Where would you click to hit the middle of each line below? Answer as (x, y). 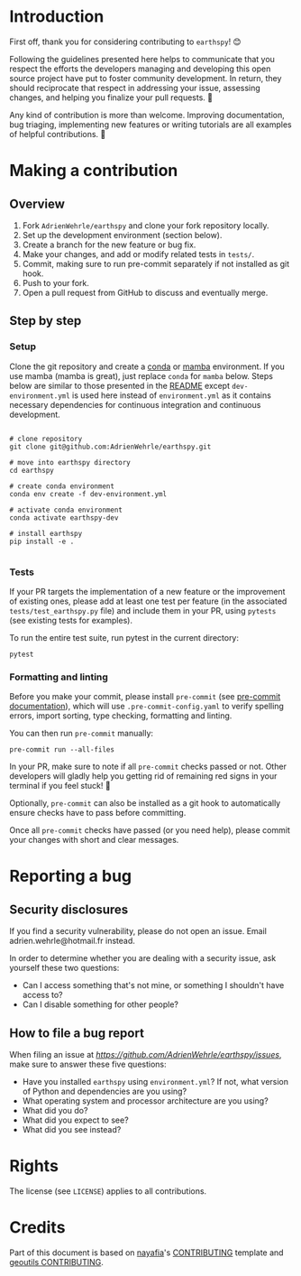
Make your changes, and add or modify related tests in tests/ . (138, 254)
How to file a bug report (77, 1033)
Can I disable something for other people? (100, 1004)
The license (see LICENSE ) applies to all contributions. (108, 1191)
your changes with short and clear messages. (94, 840)
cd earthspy (32, 470)
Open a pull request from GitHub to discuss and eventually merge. (145, 292)
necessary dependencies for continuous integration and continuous (135, 404)
